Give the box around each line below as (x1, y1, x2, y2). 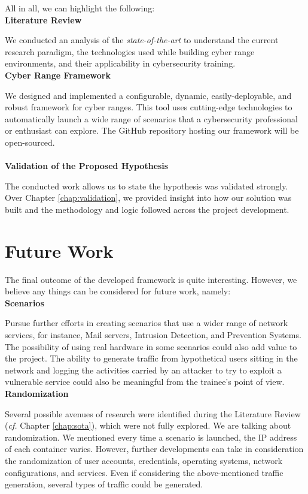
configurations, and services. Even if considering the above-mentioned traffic (5, 466, 283, 478)
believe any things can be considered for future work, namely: (5, 285, 231, 297)
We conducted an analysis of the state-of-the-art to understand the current (5, 34, 279, 46)
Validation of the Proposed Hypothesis (5, 159, 169, 172)
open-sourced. (5, 135, 55, 148)
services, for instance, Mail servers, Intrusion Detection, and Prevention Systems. (5, 329, 301, 341)
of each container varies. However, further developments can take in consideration (5, 442, 304, 455)
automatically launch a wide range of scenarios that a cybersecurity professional (5, 112, 298, 125)
